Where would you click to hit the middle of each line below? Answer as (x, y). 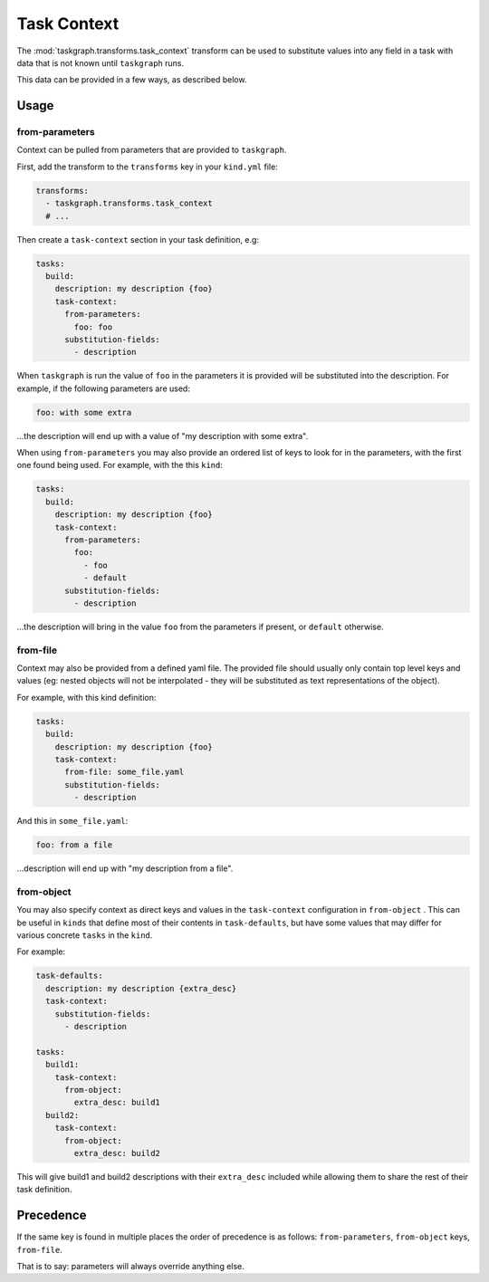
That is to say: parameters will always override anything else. (130, 1266)
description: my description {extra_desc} (141, 988)
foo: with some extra (84, 412)
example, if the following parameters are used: (103, 388)
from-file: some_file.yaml (125, 772)
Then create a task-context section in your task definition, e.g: (138, 239)
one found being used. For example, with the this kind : (120, 465)
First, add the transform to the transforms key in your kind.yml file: (147, 167)
